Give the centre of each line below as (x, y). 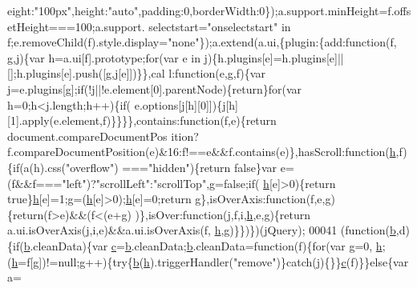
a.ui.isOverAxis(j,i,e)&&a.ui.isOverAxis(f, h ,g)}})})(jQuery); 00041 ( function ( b (202, 230)
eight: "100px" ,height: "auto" (73, 10)
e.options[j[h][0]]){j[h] (186, 104)
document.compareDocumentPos (87, 136)
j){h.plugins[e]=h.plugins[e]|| (274, 57)
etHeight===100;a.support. (76, 26)
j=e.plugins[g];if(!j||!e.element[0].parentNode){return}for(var (155, 88)
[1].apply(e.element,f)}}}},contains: (94, 120)
